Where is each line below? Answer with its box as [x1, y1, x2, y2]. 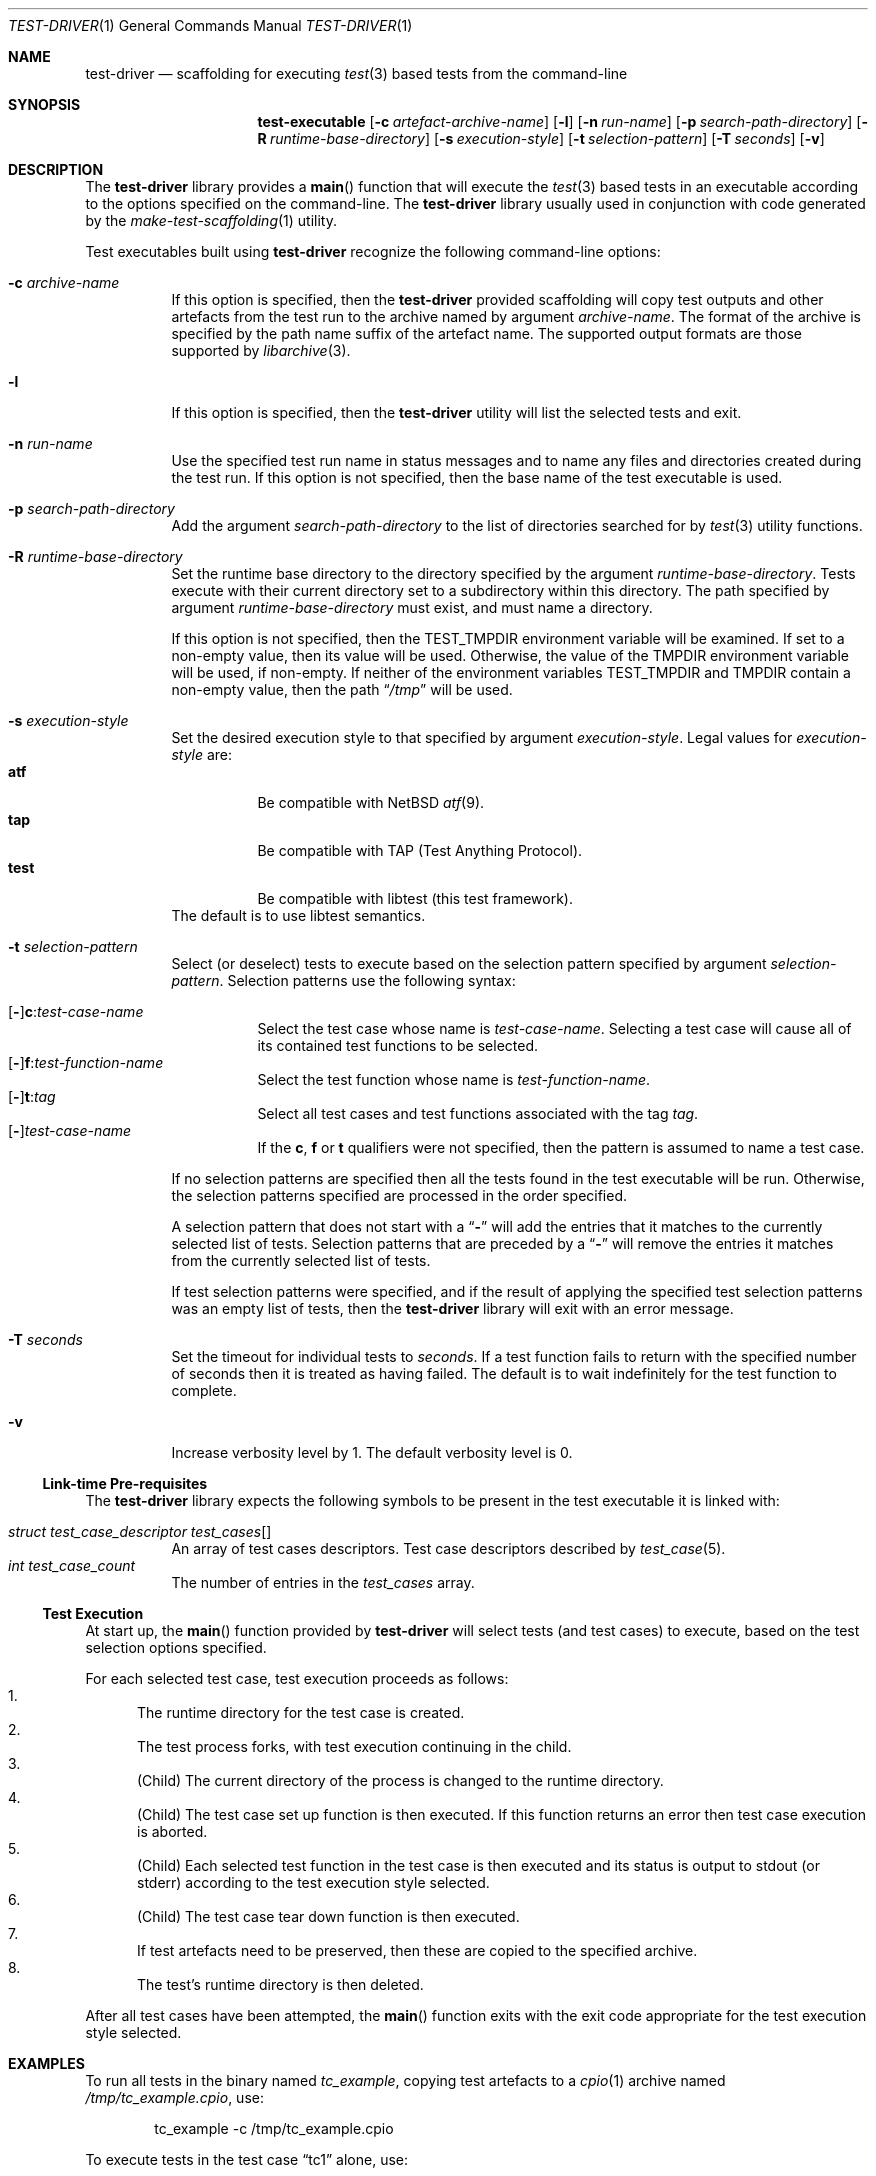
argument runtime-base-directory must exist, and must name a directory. [171, 599, 653, 616]
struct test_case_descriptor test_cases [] [8, 1523, 272, 1540]
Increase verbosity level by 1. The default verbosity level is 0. [171, 1444, 573, 1461]
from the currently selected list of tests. [171, 1252, 431, 1269]
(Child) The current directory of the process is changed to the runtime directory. [137, 1772, 664, 1789]
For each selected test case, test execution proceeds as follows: [85, 1670, 509, 1687]
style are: [171, 746, 233, 763]
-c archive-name [8, 274, 120, 291]
